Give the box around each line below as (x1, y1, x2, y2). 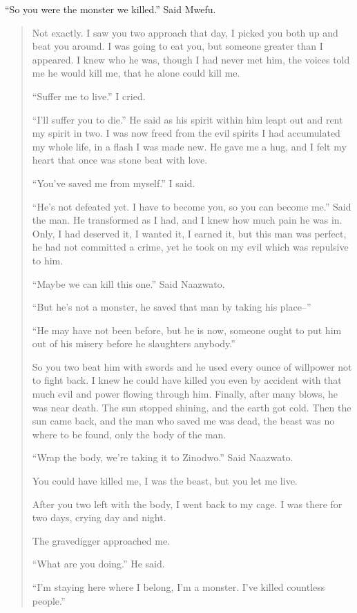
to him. (32, 253, 64, 267)
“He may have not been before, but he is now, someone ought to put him (32, 322, 342, 337)
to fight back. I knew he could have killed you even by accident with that (32, 373, 342, 387)
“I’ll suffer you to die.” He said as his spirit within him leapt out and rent (32, 112, 343, 126)
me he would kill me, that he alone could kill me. (32, 66, 240, 80)
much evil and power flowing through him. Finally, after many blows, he (32, 387, 338, 401)
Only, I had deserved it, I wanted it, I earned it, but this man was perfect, (32, 226, 347, 240)
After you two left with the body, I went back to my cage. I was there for (32, 496, 342, 511)
